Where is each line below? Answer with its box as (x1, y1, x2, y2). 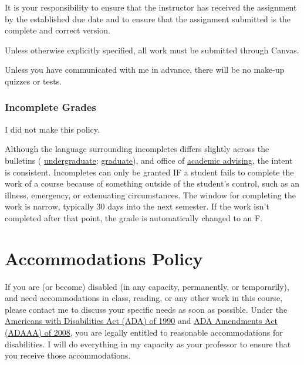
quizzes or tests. (5, 75, 62, 87)
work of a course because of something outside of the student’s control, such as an (5, 177, 299, 190)
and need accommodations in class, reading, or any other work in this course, (5, 292, 283, 304)
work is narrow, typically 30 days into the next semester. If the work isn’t (5, 200, 269, 212)
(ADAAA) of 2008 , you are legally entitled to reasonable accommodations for (5, 326, 283, 339)
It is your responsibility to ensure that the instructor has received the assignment (5, 1, 297, 13)
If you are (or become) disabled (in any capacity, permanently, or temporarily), (5, 280, 289, 292)
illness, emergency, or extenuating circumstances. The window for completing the (5, 188, 296, 201)
